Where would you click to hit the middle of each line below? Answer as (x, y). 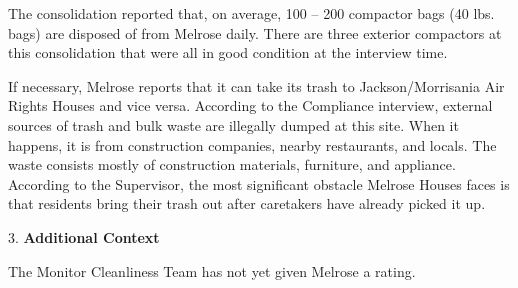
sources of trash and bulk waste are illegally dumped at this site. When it (233, 124)
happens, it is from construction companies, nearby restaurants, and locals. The (252, 144)
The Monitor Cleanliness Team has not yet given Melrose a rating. (212, 270)
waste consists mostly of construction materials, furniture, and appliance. (232, 164)
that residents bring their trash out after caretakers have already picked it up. (247, 203)
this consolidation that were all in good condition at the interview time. (228, 52)
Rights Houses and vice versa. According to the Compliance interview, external (250, 105)
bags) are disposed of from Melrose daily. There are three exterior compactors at (255, 32)
